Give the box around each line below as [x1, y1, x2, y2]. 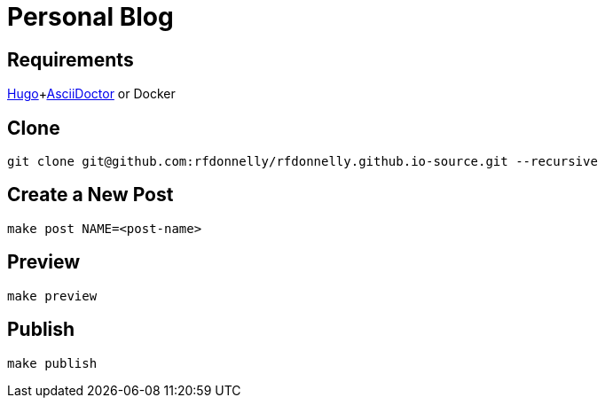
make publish [7, 355, 98, 370]
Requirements [7, 48, 134, 71]
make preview [7, 288, 98, 303]
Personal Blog [7, 2, 174, 32]
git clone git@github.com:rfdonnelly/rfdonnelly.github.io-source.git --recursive [7, 154, 598, 169]
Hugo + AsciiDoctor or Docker [7, 86, 176, 102]
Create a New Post [7, 183, 174, 206]
